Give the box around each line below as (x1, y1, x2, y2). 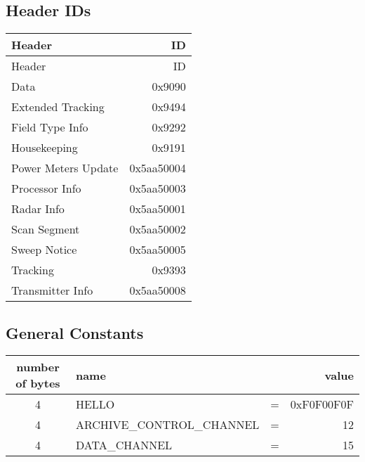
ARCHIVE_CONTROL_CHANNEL (75, 416, 260, 433)
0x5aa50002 (129, 221, 186, 238)
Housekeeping (11, 139, 78, 156)
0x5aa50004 (129, 160, 186, 177)
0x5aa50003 (129, 180, 186, 197)
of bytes (15, 375, 60, 392)
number (16, 359, 60, 376)
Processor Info (11, 180, 81, 197)
